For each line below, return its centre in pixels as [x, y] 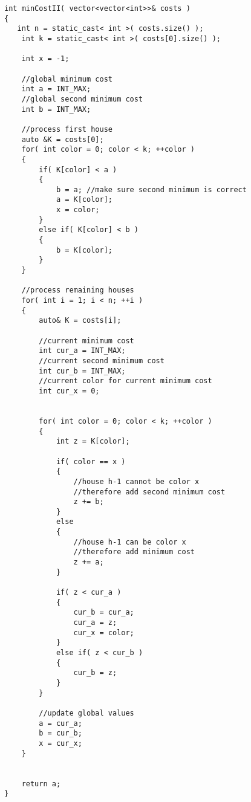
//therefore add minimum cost [134, 552]
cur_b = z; [95, 673]
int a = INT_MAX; [56, 89]
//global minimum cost [67, 79]
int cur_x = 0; [69, 391]
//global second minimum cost [82, 99]
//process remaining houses [78, 290]
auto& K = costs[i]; [80, 321]
